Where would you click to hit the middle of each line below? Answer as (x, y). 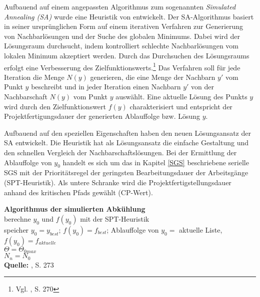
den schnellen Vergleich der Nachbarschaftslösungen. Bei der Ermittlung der (120, 152)
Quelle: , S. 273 (29, 264)
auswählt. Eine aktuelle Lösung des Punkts (181, 96)
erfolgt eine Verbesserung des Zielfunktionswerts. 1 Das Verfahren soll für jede (122, 66)
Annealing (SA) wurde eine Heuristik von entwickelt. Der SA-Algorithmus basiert (129, 16)
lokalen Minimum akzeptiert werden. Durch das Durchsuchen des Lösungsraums (127, 55)
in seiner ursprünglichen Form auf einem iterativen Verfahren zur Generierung (124, 26)
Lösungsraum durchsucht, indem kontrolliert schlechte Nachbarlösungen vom (121, 46)
